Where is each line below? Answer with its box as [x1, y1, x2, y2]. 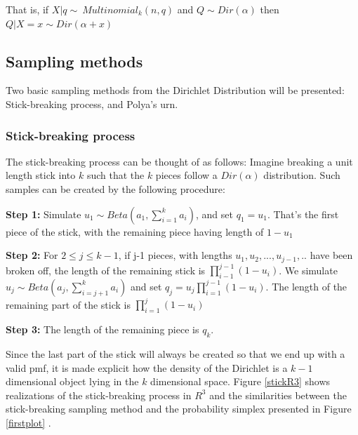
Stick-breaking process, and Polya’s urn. [6, 96, 178, 111]
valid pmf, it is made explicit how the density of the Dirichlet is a [6, 360, 288, 375]
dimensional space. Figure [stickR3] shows [150, 374, 331, 389]
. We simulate [279, 262, 338, 277]
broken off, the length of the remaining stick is [6, 262, 206, 277]
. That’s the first [267, 206, 339, 221]
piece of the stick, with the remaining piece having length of [6, 224, 264, 239]
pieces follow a [155, 168, 218, 182]
